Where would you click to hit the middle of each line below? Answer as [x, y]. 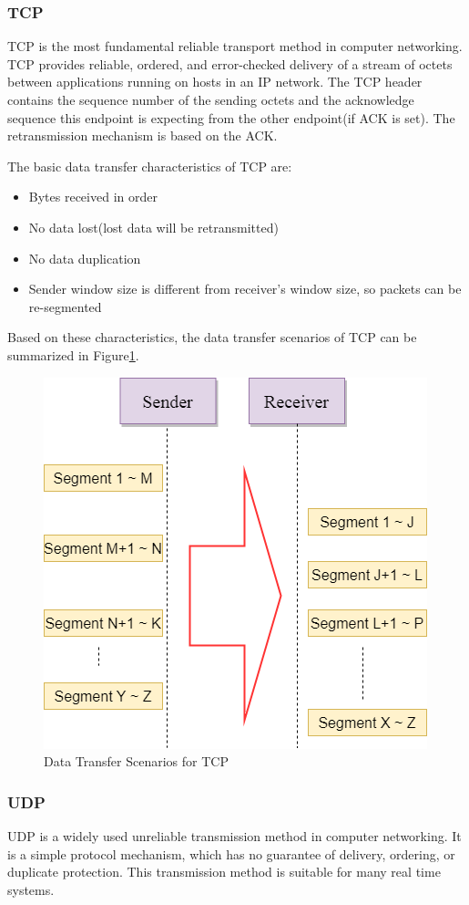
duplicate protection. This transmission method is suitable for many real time [224, 872]
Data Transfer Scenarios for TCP [136, 761]
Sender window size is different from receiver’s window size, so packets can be [245, 289]
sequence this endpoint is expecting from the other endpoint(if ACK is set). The [231, 117]
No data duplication [85, 258]
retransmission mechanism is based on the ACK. [143, 135]
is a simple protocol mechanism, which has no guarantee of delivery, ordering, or [231, 853]
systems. [31, 889]
